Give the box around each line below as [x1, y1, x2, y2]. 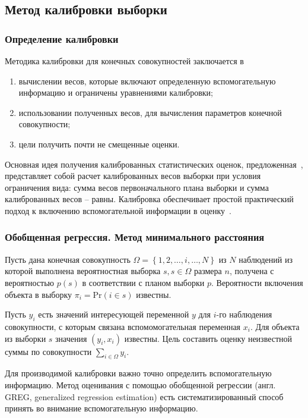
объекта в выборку [5, 288, 72, 300]
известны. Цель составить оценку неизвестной [124, 332, 293, 344]
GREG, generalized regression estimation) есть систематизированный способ [5, 390, 284, 403]
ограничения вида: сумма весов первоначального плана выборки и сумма [5, 181, 269, 193]
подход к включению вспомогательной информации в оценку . [5, 204, 231, 216]
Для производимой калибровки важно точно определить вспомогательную [5, 367, 272, 379]
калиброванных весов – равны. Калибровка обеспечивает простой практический [5, 193, 294, 205]
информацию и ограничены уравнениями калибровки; [18, 86, 213, 99]
